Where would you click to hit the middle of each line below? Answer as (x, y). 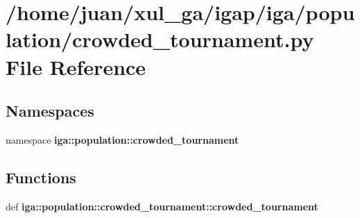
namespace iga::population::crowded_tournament (122, 139)
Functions (41, 177)
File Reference (76, 66)
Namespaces (50, 111)
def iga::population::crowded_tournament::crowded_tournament (162, 206)
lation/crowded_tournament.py (160, 39)
